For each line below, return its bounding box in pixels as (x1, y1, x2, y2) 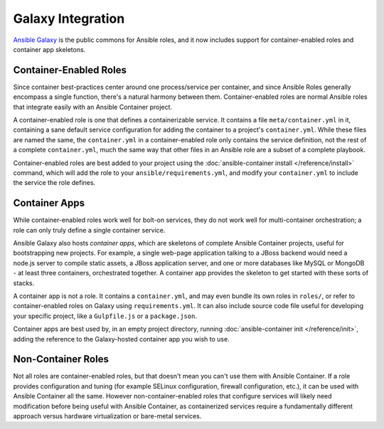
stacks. (13, 278, 35, 287)
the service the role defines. (13, 179, 96, 187)
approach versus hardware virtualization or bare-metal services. (13, 412, 202, 420)
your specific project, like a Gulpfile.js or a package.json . (13, 312, 197, 320)
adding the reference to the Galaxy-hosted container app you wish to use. (13, 334, 230, 343)
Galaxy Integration (13, 11, 125, 26)
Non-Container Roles (13, 353, 110, 366)
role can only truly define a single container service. (13, 226, 166, 234)
